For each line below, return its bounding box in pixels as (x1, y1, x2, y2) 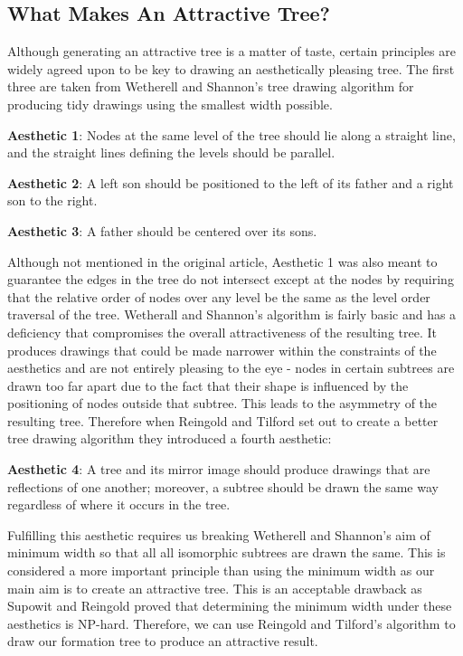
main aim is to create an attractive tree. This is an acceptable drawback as (7, 578, 422, 597)
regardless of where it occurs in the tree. (7, 495, 231, 514)
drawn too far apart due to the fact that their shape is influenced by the (7, 376, 409, 395)
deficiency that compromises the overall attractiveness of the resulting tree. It (7, 322, 437, 341)
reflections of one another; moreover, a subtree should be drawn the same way (7, 477, 439, 496)
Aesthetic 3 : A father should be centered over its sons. (7, 221, 317, 240)
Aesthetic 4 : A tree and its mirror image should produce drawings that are (7, 460, 430, 479)
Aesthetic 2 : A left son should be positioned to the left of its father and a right (7, 173, 454, 192)
